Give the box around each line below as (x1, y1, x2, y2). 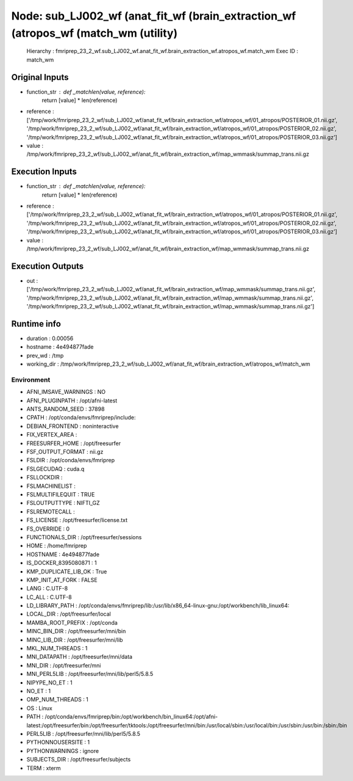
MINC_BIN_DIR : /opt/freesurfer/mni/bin (26, 628, 126, 635)
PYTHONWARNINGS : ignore (26, 747, 99, 754)
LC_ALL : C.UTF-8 (26, 593, 73, 601)
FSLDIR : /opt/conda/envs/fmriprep (26, 457, 115, 464)
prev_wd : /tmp (26, 352, 64, 359)
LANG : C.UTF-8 (26, 585, 68, 592)
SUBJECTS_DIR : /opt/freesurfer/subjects (26, 756, 131, 763)
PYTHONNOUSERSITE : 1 (26, 739, 90, 746)
